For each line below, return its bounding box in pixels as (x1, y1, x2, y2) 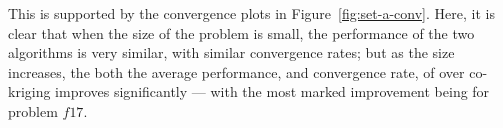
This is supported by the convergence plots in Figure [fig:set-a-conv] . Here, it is (8, 3, 495, 23)
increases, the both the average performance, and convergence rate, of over (8, 61, 465, 82)
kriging (8, 81, 51, 102)
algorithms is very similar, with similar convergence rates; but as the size (8, 42, 455, 63)
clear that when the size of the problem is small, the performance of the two (8, 22, 475, 43)
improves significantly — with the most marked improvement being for (55, 81, 490, 102)
